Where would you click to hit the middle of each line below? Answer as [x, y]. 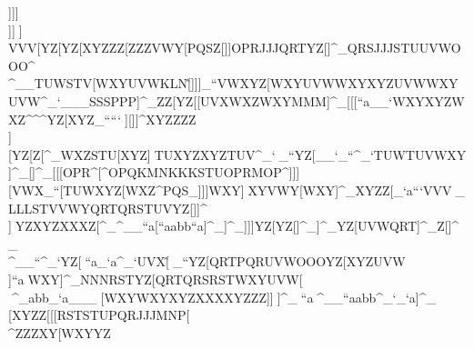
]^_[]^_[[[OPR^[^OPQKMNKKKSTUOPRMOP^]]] [154, 172]
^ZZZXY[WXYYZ [60, 332]
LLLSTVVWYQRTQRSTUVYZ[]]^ [108, 208]
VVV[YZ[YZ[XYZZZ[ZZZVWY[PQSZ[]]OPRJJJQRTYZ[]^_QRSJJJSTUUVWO [235, 48]
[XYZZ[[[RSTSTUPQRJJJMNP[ [99, 315]
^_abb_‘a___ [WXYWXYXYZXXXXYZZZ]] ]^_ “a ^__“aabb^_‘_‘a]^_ [222, 297]
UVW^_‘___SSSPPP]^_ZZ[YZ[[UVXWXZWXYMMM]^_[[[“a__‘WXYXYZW [237, 100]
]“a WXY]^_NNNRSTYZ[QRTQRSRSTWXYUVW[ [156, 279]
